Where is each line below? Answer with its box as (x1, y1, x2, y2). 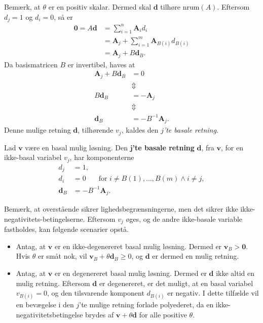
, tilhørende (78, 125, 114, 135)
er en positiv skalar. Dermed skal (48, 2, 152, 12)
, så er (54, 11, 73, 22)
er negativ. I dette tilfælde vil (167, 288, 259, 298)
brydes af (85, 309, 114, 319)
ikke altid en (216, 268, 255, 278)
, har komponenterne (69, 152, 134, 163)
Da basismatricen (4, 59, 58, 69)
